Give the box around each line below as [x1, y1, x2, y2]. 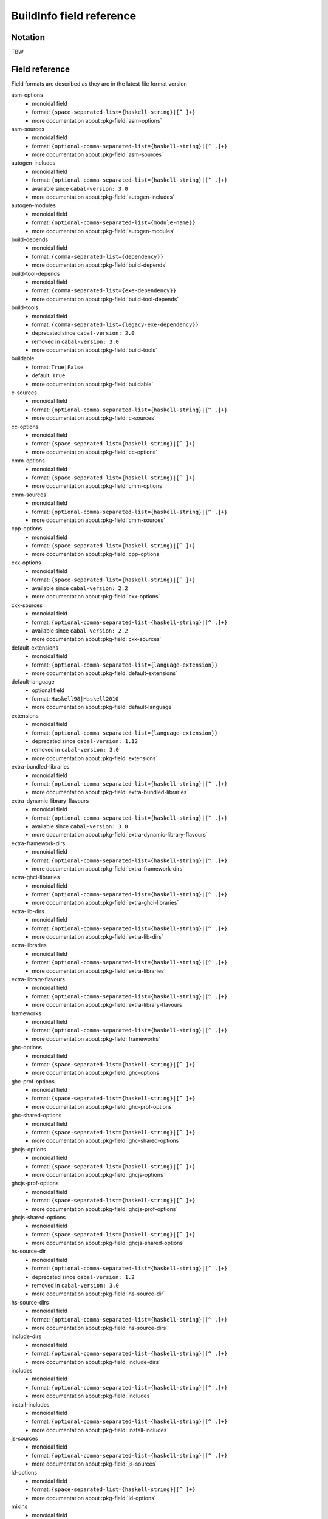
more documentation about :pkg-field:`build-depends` [32, 261, 167, 269]
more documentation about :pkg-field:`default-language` [32, 704, 174, 711]
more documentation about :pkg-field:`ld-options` [32, 1494, 156, 1501]
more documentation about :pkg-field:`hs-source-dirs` [32, 1325, 168, 1331]
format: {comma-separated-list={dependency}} [32, 253, 164, 260]
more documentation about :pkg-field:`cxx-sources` [32, 636, 162, 643]
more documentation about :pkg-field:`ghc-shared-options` [32, 1137, 181, 1145]
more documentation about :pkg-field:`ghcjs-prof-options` [32, 1205, 178, 1212]
